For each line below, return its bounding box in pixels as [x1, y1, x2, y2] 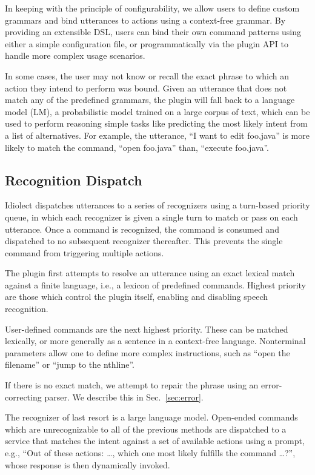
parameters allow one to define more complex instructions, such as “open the [5, 346, 290, 359]
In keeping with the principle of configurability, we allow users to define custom [5, 2, 300, 14]
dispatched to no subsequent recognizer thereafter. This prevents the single [5, 234, 283, 247]
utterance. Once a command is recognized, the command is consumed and [5, 222, 279, 235]
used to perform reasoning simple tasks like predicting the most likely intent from [5, 117, 308, 130]
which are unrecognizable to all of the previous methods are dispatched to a [5, 422, 287, 435]
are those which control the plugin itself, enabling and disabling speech [5, 290, 268, 303]
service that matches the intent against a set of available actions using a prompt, [5, 434, 305, 447]
